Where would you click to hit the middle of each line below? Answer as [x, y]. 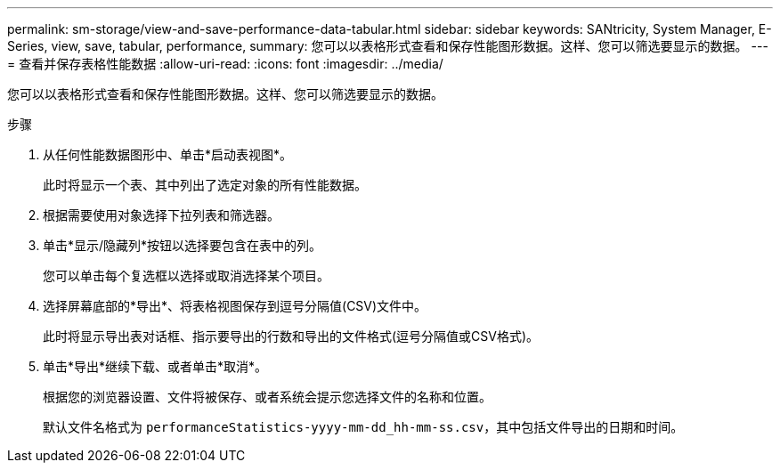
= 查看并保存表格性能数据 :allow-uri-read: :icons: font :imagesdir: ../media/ [225, 64]
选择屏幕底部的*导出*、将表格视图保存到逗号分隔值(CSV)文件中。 [235, 306]
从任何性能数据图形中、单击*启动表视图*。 [168, 154]
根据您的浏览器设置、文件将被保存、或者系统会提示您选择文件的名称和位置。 [267, 397]
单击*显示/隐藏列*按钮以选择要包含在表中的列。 [183, 245]
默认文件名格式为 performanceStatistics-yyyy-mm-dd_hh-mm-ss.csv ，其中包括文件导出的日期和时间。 [363, 427]
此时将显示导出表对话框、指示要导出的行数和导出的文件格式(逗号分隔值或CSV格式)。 [291, 336]
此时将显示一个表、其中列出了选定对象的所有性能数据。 [205, 185]
